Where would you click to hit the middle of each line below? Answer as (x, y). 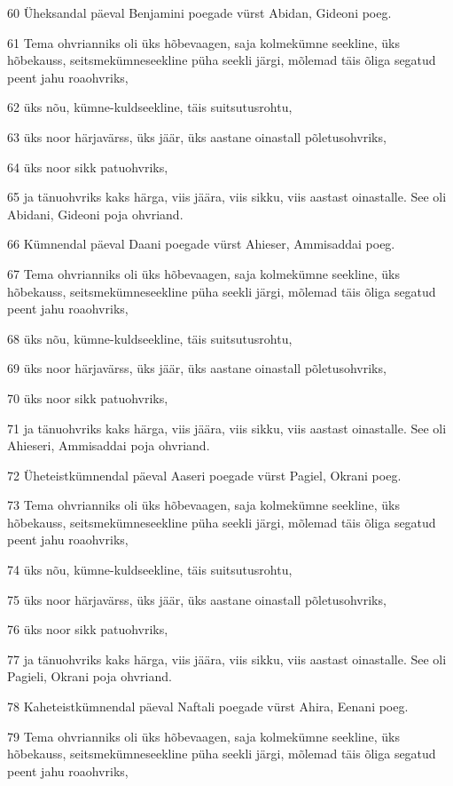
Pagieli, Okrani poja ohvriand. (90, 676)
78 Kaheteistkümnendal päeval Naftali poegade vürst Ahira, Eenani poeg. (208, 707)
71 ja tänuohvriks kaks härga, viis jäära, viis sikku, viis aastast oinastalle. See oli (227, 428)
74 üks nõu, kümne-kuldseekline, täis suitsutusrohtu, (150, 570)
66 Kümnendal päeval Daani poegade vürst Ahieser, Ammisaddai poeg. (201, 244)
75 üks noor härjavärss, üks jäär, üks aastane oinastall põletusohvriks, (197, 599)
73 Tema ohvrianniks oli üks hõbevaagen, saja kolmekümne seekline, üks (203, 505)
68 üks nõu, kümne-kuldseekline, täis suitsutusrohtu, (150, 338)
